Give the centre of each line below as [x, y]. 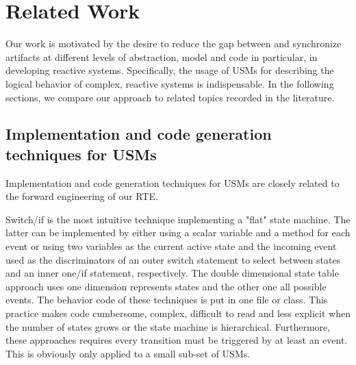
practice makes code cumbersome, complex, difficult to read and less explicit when [178, 313]
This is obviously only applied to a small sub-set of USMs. [128, 353]
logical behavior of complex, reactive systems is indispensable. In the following [170, 83]
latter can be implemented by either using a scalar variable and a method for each [178, 232]
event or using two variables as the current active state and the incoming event [171, 246]
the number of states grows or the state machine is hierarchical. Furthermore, [168, 326]
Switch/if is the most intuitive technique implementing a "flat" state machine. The [178, 219]
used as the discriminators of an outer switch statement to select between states [173, 259]
